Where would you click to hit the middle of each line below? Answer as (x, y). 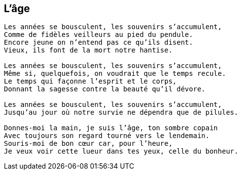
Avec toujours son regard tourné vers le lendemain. (107, 136)
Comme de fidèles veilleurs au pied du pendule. (99, 35)
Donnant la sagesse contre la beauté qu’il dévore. (105, 89)
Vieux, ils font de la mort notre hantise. (88, 50)
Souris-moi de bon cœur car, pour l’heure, (88, 144)
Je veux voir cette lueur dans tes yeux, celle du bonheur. (121, 151)
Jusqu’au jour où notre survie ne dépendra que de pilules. (121, 113)
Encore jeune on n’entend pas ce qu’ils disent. (99, 43)
